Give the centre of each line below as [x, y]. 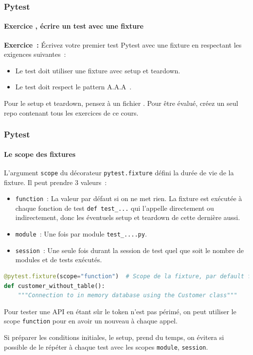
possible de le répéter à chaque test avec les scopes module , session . [106, 347]
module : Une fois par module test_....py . [81, 234]
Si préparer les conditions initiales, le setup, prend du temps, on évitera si [114, 337]
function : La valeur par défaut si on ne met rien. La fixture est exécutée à [129, 198]
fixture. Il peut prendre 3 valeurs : [55, 182]
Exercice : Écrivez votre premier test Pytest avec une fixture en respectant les [123, 44]
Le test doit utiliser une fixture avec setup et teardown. [98, 70]
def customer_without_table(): [54, 286]
